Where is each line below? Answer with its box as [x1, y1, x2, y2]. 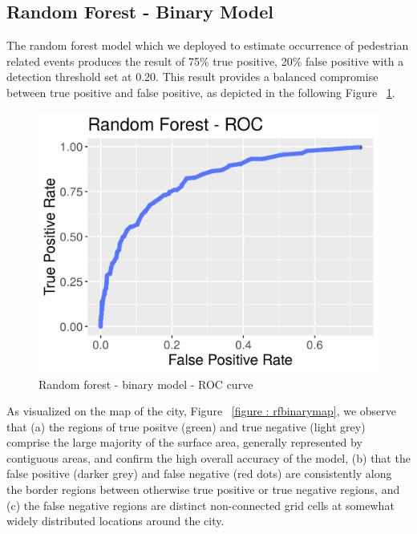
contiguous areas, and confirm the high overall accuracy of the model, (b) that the [6, 449, 411, 466]
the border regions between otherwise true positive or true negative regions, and [6, 481, 400, 498]
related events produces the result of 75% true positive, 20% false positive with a [6, 52, 404, 69]
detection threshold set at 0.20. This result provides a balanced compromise [6, 68, 379, 85]
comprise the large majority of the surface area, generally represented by [6, 434, 362, 451]
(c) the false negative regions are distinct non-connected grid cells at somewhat [6, 496, 395, 513]
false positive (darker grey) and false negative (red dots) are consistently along [6, 465, 392, 482]
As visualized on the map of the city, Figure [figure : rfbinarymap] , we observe [6, 403, 396, 419]
